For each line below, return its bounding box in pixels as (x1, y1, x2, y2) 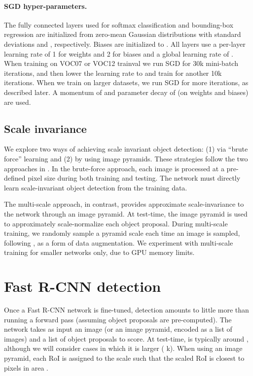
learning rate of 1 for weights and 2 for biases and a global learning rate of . (4, 48, 233, 59)
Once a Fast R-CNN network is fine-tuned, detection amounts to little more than (4, 305, 249, 314)
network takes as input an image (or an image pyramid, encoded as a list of (4, 324, 232, 334)
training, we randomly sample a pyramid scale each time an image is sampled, (4, 228, 240, 238)
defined (4, 173, 26, 183)
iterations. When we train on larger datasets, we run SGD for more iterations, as (4, 77, 249, 88)
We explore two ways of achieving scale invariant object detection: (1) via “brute (4, 144, 248, 154)
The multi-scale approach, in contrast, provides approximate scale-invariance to (4, 199, 244, 209)
